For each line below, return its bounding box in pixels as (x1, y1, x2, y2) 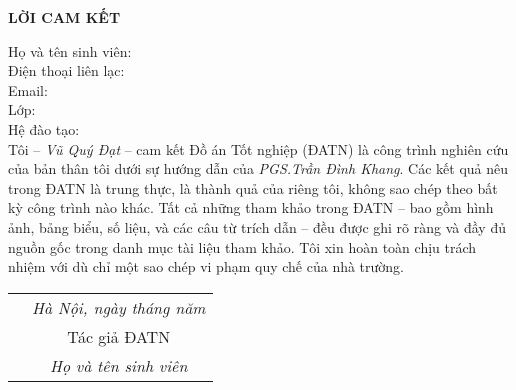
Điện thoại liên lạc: (8, 60, 125, 81)
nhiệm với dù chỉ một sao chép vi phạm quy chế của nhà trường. (8, 256, 405, 277)
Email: (8, 79, 48, 100)
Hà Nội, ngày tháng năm (32, 295, 206, 319)
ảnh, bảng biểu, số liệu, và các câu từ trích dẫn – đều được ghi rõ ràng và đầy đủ (8, 216, 506, 237)
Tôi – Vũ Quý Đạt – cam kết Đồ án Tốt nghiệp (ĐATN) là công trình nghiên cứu (8, 138, 509, 159)
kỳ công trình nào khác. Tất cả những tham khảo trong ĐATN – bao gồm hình (8, 197, 494, 218)
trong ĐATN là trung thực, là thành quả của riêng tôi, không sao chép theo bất (8, 177, 498, 198)
